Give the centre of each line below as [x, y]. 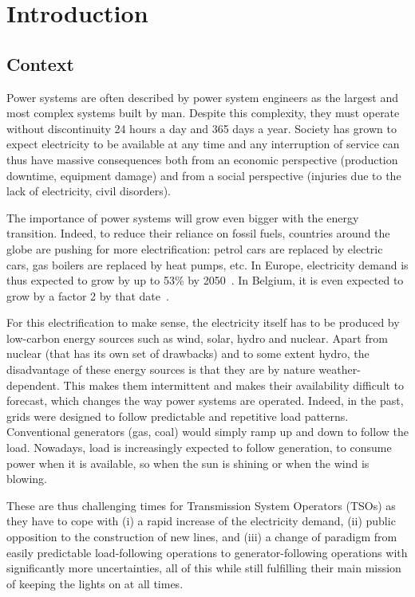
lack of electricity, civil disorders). [89, 191]
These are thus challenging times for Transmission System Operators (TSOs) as [201, 505]
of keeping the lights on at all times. [95, 583]
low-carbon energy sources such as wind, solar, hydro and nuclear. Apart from [197, 338]
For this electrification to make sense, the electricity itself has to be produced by [203, 322]
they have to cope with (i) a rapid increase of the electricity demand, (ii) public [201, 521]
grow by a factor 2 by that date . [88, 295]
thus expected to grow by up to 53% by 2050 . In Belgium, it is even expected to [205, 280]
